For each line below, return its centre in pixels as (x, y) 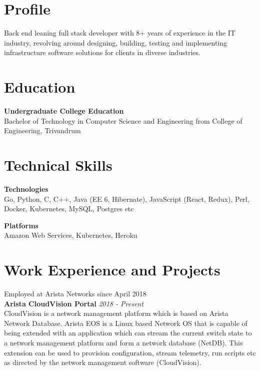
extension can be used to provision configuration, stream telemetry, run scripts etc (130, 352)
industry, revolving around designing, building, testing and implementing (116, 42)
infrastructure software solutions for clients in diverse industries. (102, 52)
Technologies (26, 189)
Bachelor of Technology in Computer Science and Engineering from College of (123, 120)
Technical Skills (58, 165)
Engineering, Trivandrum (42, 130)
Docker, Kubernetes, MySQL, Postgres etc (69, 209)
